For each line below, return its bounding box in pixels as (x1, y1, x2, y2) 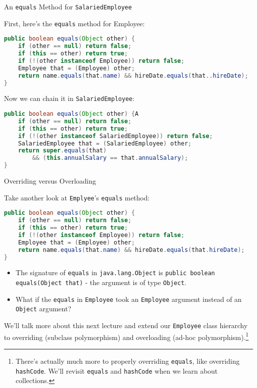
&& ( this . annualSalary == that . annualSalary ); (32, 154, 188, 162)
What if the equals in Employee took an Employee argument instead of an (15, 293, 242, 304)
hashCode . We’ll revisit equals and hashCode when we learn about (15, 365, 218, 376)
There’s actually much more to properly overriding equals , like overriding (15, 356, 240, 366)
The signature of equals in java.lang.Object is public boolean (15, 267, 215, 278)
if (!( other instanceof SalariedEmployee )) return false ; (18, 132, 213, 140)
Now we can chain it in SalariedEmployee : (4, 93, 134, 103)
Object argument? (15, 303, 72, 314)
